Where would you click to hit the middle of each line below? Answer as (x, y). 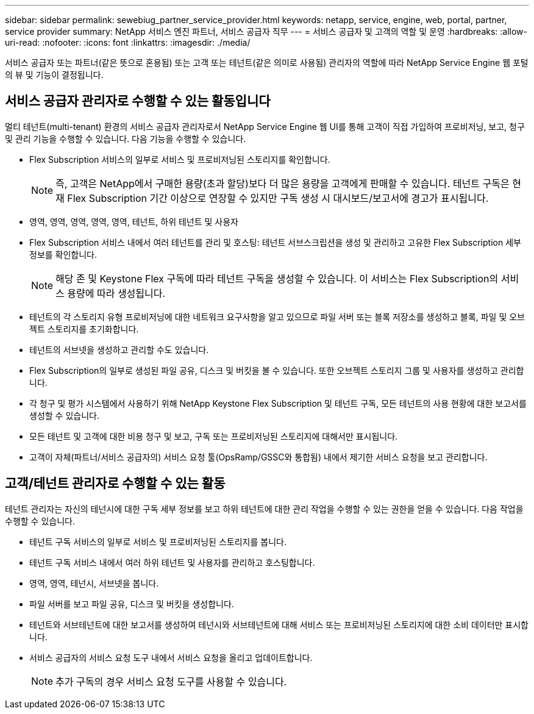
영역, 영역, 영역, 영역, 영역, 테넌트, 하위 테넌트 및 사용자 (134, 221)
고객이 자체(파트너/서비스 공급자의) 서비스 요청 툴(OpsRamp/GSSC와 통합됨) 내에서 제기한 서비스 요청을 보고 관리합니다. (258, 457)
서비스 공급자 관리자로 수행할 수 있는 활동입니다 (138, 101)
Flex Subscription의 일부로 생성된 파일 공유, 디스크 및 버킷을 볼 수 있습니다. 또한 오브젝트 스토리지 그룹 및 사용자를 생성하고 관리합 (277, 370)
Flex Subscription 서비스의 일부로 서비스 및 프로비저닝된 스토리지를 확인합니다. (180, 159)
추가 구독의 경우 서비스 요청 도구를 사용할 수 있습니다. (171, 681)
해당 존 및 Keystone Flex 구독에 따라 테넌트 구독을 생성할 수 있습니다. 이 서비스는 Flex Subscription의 (277, 278)
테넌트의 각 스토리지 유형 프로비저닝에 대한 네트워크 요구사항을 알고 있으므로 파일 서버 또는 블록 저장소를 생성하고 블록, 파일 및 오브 (277, 316)
